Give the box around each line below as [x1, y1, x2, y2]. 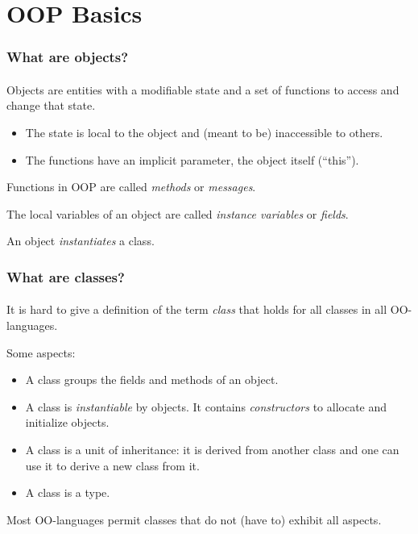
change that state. [6, 97, 96, 114]
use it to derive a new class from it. [25, 457, 200, 474]
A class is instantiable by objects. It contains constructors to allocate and [25, 398, 387, 415]
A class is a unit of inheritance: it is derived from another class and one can [25, 440, 399, 457]
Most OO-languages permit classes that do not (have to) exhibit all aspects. [6, 511, 382, 528]
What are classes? [6, 266, 125, 286]
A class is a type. [25, 484, 110, 501]
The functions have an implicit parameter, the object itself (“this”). [25, 151, 359, 168]
